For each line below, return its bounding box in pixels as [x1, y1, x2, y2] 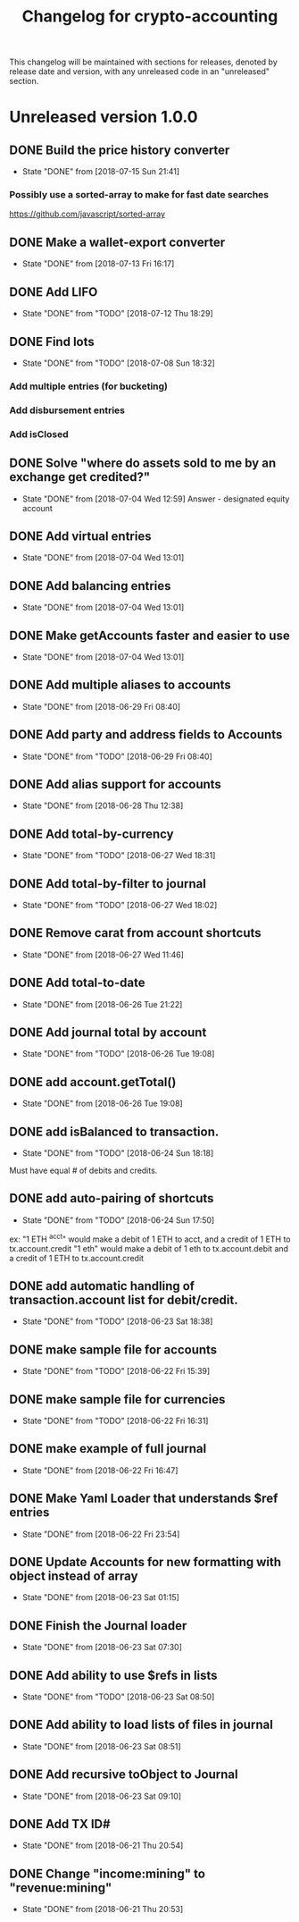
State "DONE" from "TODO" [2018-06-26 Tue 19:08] [21, 1049, 215, 1059]
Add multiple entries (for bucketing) [9, 380, 168, 392]
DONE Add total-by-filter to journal [9, 876, 207, 891]
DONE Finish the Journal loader [9, 1618, 187, 1633]
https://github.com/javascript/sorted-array [9, 208, 166, 220]
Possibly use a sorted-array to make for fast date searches [9, 189, 270, 201]
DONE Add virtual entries [9, 528, 152, 544]
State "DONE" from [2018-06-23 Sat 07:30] [21, 1642, 183, 1653]
